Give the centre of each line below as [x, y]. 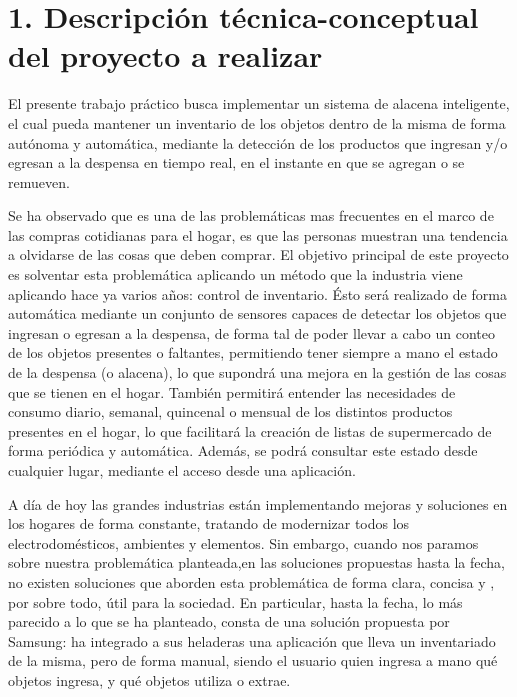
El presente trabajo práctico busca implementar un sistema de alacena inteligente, [259, 103]
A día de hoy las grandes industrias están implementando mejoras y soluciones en [258, 503]
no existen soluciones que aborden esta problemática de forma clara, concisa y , [251, 581]
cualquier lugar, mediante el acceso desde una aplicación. [182, 470]
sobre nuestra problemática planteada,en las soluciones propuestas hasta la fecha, [256, 562]
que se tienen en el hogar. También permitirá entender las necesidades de [232, 391]
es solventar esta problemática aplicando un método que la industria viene [235, 274]
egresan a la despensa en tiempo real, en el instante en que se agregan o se [236, 162]
